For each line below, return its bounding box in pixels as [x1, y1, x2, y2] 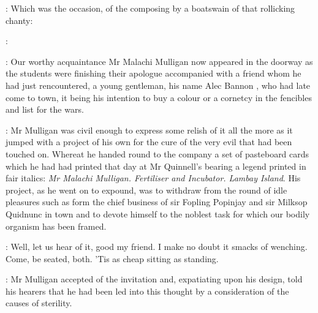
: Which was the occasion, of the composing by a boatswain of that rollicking [6, 2, 295, 14]
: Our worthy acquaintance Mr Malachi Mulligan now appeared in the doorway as [6, 55, 313, 67]
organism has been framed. [6, 219, 107, 232]
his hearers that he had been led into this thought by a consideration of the [6, 284, 289, 297]
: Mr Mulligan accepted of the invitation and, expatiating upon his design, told [6, 273, 303, 285]
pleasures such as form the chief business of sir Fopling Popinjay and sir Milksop [6, 195, 308, 208]
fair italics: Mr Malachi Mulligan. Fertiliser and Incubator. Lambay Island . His [6, 172, 301, 184]
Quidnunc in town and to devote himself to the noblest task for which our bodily [6, 207, 310, 220]
